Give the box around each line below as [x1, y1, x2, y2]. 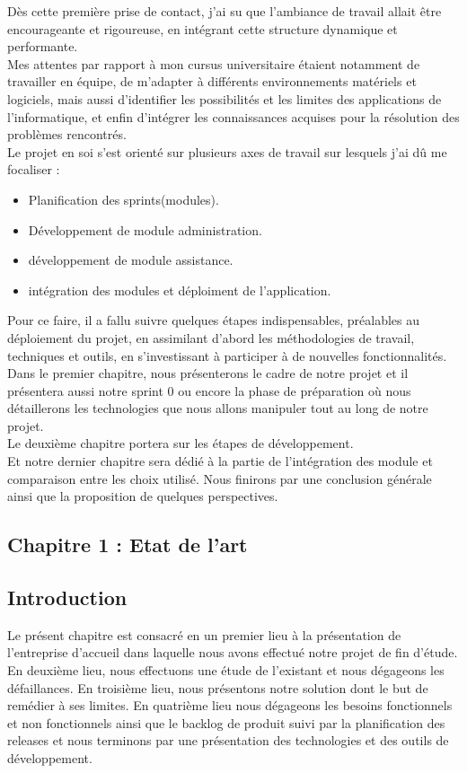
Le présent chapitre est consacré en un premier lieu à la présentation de [7, 625, 401, 644]
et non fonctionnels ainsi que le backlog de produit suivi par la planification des [7, 713, 445, 732]
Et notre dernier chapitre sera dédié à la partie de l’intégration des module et [7, 452, 433, 470]
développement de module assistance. [28, 250, 233, 269]
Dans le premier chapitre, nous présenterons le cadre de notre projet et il [7, 364, 409, 382]
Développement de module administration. [28, 220, 262, 239]
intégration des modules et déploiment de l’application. [28, 280, 331, 299]
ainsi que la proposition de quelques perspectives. [7, 487, 278, 505]
